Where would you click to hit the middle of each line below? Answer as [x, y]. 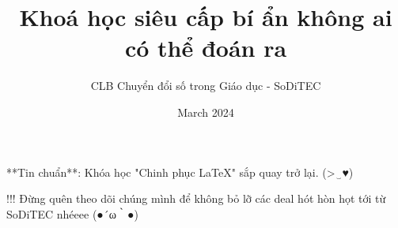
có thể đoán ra [206, 48]
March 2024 [206, 112]
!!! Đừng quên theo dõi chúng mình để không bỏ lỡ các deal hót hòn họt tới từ [196, 198]
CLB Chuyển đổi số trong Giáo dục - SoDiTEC [206, 86]
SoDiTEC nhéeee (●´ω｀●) [72, 213]
